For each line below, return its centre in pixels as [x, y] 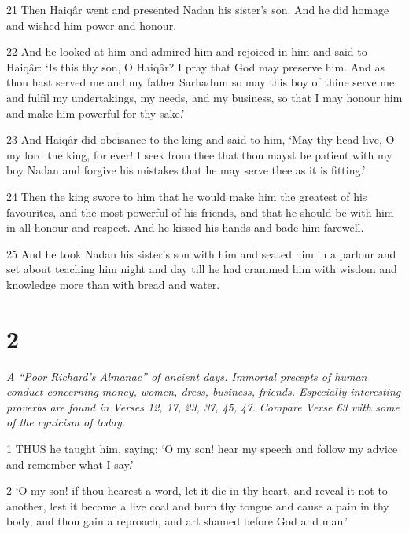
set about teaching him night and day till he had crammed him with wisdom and [202, 269]
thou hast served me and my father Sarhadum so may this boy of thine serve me [201, 82]
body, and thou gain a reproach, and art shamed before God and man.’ [177, 521]
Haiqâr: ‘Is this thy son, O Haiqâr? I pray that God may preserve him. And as [195, 66]
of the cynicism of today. [66, 422]
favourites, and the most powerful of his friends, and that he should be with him [200, 212]
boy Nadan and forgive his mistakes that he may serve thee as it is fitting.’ [186, 170]
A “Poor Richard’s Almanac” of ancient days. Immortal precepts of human [187, 376]
